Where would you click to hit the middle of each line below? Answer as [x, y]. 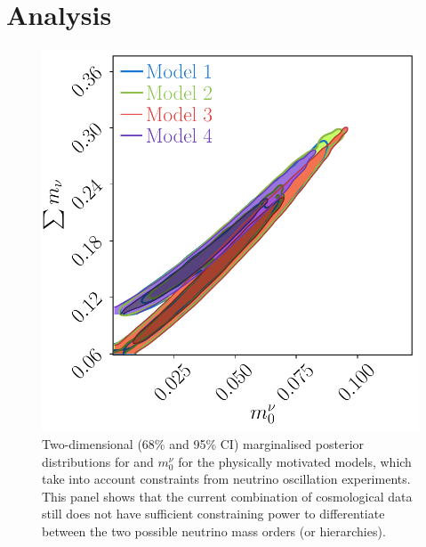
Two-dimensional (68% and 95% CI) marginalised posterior [203, 443]
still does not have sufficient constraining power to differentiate [213, 514]
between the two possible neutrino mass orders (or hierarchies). [214, 531]
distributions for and [98, 461]
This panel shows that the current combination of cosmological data [227, 496]
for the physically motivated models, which [295, 461]
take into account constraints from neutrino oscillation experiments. [226, 479]
